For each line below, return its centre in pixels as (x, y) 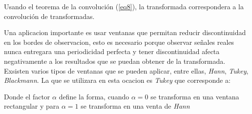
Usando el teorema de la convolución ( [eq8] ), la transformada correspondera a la (124, 6)
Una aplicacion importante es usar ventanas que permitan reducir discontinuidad (125, 32)
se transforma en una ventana (195, 96)
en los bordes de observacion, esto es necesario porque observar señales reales (119, 42)
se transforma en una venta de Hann (135, 106)
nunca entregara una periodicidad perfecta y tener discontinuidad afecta (112, 51)
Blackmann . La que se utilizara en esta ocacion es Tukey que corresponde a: (117, 80)
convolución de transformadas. (49, 16)
